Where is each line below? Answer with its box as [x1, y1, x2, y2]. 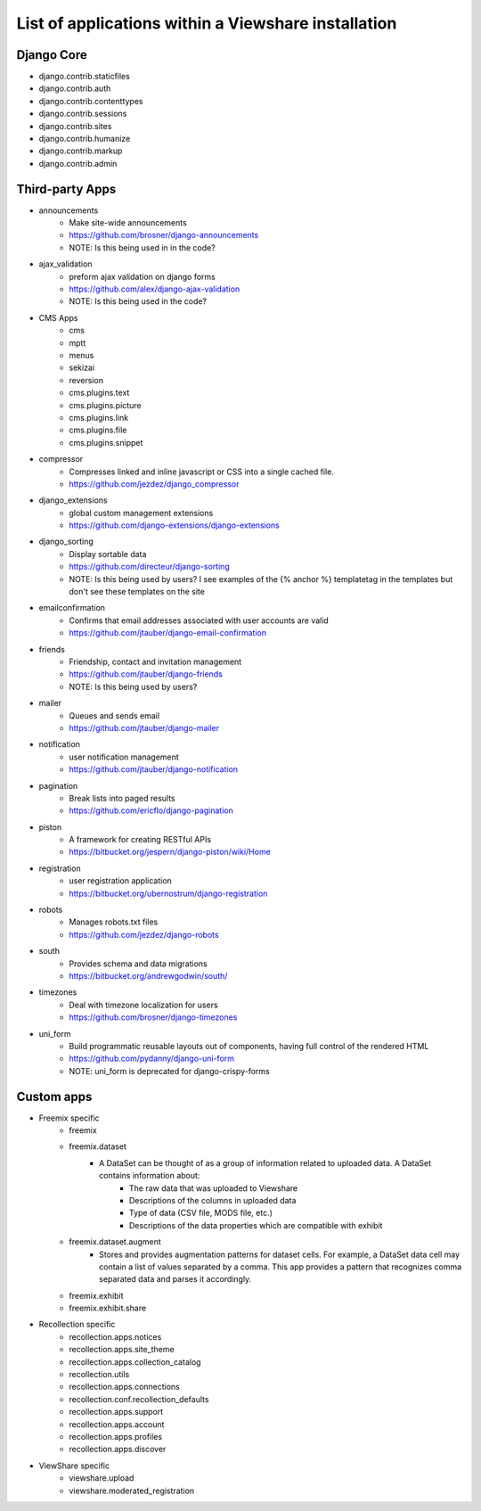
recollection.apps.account [69, 1418, 165, 1430]
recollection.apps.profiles [69, 1431, 163, 1441]
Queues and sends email [69, 710, 160, 721]
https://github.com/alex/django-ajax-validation [69, 283, 240, 294]
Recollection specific [38, 1319, 116, 1330]
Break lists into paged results [69, 792, 175, 803]
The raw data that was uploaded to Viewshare [129, 1182, 298, 1194]
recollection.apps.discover [69, 1444, 167, 1455]
